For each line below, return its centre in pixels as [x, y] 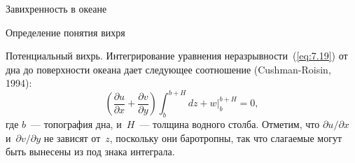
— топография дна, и [76, 124]
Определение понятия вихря [65, 32]
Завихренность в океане [56, 8]
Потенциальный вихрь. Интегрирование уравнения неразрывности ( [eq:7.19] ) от [177, 56]
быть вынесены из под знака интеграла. [90, 151]
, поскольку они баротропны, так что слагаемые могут [226, 137]
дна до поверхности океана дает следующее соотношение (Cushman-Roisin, [168, 69]
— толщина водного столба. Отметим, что [230, 124]
